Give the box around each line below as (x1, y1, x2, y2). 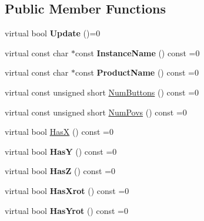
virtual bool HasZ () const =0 (5, 165, 116, 177)
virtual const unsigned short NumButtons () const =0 (5, 86, 199, 98)
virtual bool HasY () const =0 (5, 145, 117, 157)
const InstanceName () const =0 (75, 46, 200, 59)
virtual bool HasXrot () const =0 (5, 184, 129, 196)
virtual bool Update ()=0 (5, 27, 101, 39)
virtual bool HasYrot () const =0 (5, 204, 128, 216)
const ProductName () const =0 (75, 66, 199, 79)
